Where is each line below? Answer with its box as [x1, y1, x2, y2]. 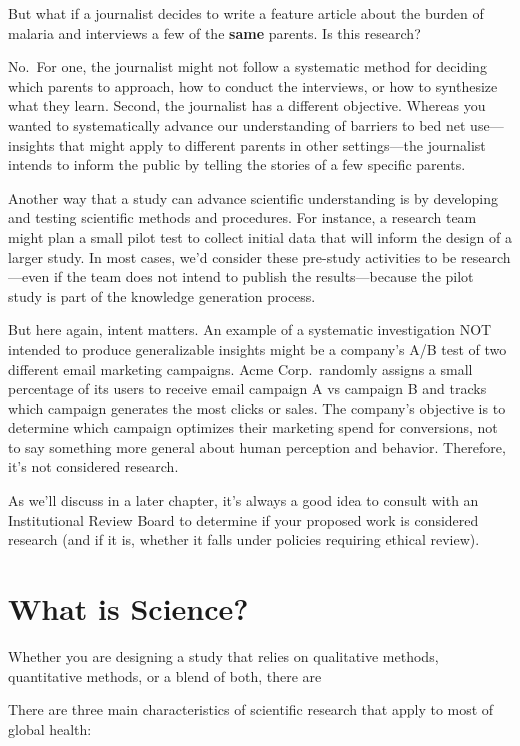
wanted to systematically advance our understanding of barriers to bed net [8, 114, 466, 135]
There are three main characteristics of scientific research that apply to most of [8, 699, 494, 720]
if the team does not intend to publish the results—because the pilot [53, 266, 474, 287]
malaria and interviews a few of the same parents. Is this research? [8, 22, 421, 43]
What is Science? [8, 588, 249, 629]
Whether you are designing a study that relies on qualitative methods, [8, 645, 439, 666]
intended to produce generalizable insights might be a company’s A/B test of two [8, 338, 507, 359]
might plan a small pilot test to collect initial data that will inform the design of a [8, 226, 512, 247]
